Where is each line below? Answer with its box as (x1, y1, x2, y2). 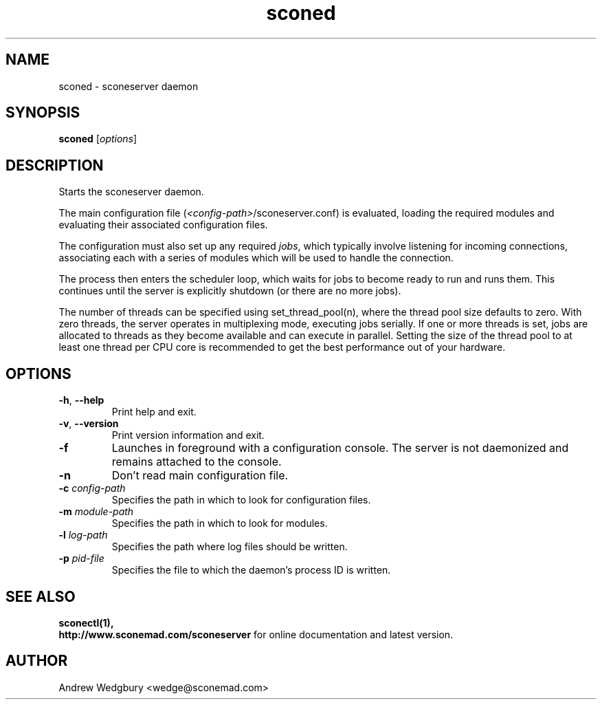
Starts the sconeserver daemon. (58, 186, 204, 198)
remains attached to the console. (111, 455, 282, 469)
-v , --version (58, 417, 119, 430)
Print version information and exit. (111, 429, 265, 442)
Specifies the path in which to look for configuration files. (111, 494, 371, 506)
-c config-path (58, 482, 126, 495)
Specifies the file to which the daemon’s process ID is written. (111, 564, 391, 576)
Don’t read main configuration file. (111, 468, 289, 483)
